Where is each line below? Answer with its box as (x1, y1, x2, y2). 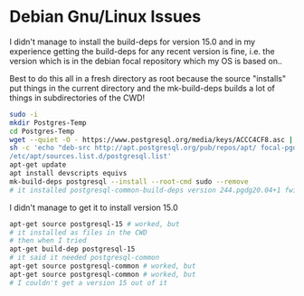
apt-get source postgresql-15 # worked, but (9, 219, 180, 228)
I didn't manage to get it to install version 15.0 (9, 202, 178, 213)
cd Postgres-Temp (9, 127, 75, 136)
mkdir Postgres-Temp (9, 118, 88, 128)
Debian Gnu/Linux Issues (9, 6, 202, 27)
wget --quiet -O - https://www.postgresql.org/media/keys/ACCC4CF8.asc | (9, 135, 294, 144)
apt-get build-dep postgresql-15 (9, 244, 136, 254)
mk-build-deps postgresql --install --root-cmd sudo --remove (9, 177, 249, 186)
